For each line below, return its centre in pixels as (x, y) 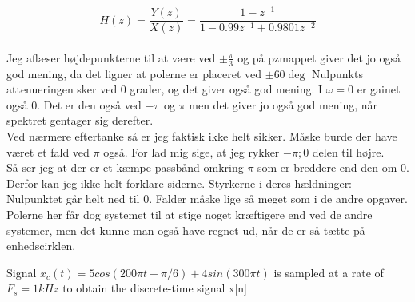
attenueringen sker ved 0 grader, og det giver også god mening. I (165, 89)
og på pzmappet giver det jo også (319, 57)
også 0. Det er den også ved (74, 104)
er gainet (379, 89)
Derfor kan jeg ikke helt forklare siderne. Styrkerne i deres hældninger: (180, 183)
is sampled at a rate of (329, 272)
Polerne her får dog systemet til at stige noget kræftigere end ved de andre (190, 214)
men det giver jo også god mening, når (283, 104)
